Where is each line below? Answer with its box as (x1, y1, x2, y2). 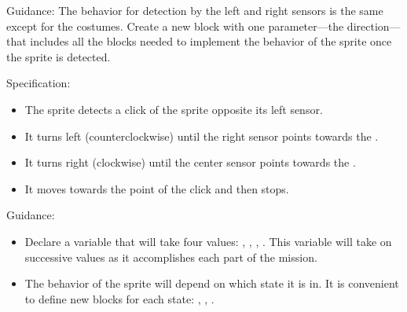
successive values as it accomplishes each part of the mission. (24, 248, 317, 265)
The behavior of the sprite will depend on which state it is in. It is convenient (24, 275, 399, 292)
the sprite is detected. (6, 48, 111, 64)
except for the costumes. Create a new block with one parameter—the (6, 17, 344, 34)
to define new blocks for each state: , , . (24, 290, 214, 306)
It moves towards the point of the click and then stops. (24, 180, 289, 196)
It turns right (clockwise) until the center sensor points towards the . (24, 154, 356, 171)
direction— (346, 17, 401, 34)
